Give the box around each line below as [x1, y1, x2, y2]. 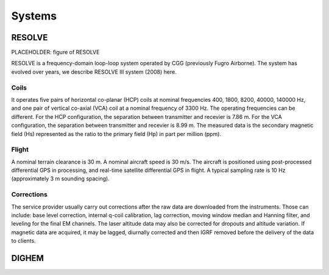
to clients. [11, 237, 36, 245]
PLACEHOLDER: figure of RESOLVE [11, 49, 100, 56]
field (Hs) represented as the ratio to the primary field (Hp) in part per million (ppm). [11, 130, 222, 137]
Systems [11, 9, 57, 23]
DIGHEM [11, 253, 44, 263]
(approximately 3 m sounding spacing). [11, 175, 110, 182]
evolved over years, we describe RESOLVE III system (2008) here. [11, 68, 177, 76]
